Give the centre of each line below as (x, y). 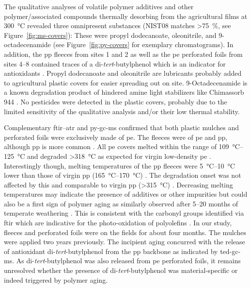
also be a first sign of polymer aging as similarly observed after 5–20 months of (121, 203)
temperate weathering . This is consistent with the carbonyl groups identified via (124, 213)
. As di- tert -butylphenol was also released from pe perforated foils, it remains (126, 261)
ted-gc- (230, 251)
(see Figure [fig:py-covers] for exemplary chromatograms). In (143, 44)
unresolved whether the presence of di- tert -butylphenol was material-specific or (121, 270)
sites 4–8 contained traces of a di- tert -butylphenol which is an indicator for (115, 63)
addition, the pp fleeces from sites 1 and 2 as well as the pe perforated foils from (123, 54)
